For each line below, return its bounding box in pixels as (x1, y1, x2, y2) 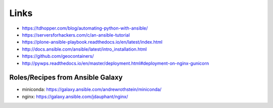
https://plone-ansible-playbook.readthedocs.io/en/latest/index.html (22, 39, 163, 45)
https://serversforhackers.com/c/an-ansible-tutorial (22, 32, 130, 38)
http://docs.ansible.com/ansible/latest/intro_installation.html (22, 46, 147, 52)
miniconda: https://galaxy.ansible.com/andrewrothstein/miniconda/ (22, 86, 162, 92)
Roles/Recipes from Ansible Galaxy (9, 73, 123, 82)
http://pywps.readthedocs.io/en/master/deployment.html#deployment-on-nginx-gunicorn (22, 60, 209, 66)
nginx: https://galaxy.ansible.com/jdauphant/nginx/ (22, 93, 128, 99)
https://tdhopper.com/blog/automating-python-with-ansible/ (22, 25, 148, 31)
